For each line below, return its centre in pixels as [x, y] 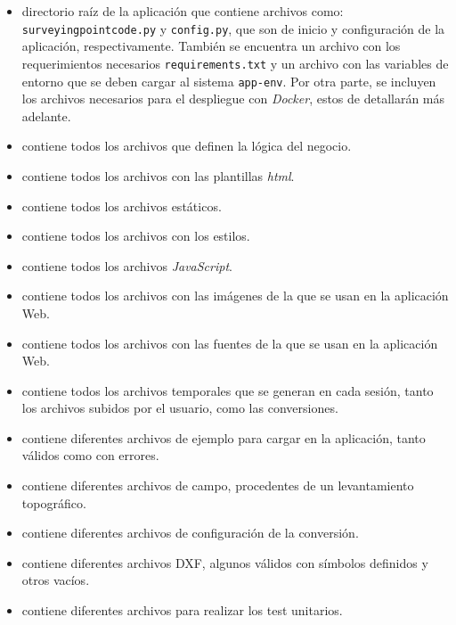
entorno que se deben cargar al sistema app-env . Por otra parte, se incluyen [229, 81]
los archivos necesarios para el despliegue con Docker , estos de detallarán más [233, 99]
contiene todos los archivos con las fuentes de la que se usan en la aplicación [230, 343]
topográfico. [54, 502]
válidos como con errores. [90, 455]
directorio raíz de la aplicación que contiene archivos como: [183, 11]
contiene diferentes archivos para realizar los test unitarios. [182, 610]
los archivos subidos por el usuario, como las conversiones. [180, 408]
